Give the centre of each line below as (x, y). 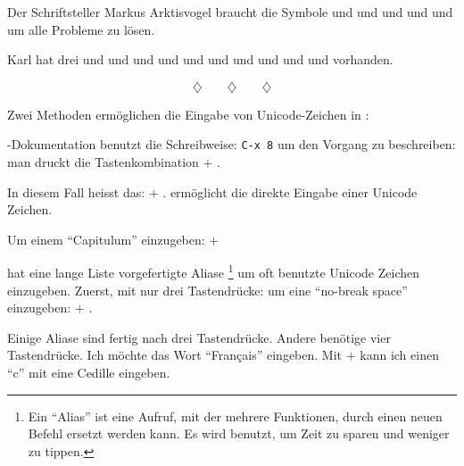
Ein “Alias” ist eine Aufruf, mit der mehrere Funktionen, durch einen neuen (235, 416)
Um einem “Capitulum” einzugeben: (106, 239)
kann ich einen (399, 355)
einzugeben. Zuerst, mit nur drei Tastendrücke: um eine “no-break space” (207, 290)
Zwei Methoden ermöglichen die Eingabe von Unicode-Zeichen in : (188, 114)
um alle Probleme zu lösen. (81, 29)
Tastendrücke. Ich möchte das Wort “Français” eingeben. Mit (175, 355)
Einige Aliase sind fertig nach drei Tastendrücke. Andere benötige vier (199, 337)
